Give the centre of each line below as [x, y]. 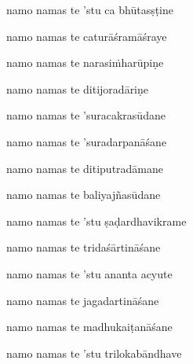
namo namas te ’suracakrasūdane [86, 115]
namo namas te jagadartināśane [83, 300]
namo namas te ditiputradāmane [85, 168]
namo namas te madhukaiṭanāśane [89, 327]
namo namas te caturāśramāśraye [87, 36]
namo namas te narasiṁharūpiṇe [85, 63]
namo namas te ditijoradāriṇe [78, 88]
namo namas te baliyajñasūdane [84, 195]
